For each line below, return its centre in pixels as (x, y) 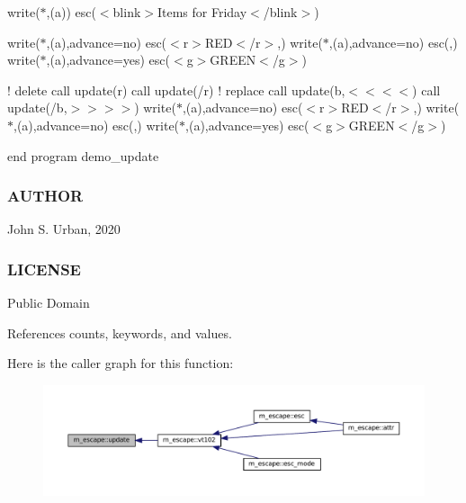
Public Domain (49, 303)
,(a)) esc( (71, 12)
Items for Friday (202, 12)
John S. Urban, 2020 (64, 229)
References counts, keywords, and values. (120, 332)
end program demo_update (83, 155)
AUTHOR (45, 196)
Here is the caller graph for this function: (121, 363)
